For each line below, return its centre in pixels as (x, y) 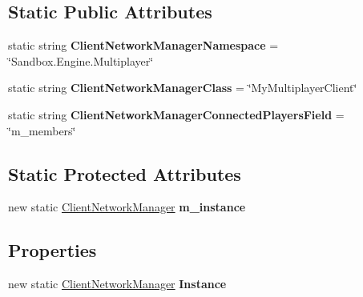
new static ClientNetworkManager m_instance (127, 207)
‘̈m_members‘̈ (42, 130)
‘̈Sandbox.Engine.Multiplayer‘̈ (81, 60)
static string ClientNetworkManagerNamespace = (143, 45)
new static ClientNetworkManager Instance (117, 284)
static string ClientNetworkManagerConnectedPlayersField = (176, 114)
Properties (52, 250)
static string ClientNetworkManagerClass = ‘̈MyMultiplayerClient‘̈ (183, 88)
